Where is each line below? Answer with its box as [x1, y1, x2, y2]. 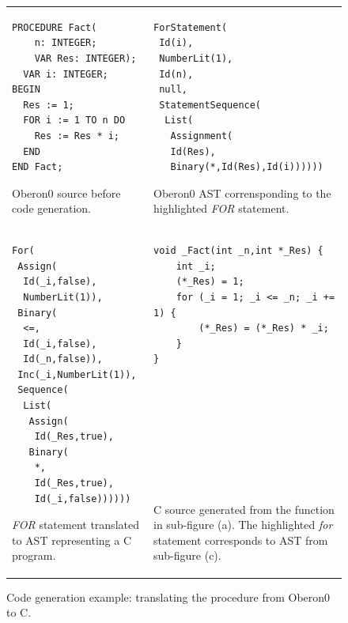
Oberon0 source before [12, 184, 121, 201]
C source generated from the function [153, 500, 335, 517]
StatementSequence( [159, 99, 262, 111]
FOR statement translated [12, 516, 139, 533]
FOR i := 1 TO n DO [23, 115, 126, 126]
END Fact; [12, 161, 63, 173]
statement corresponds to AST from [153, 531, 328, 548]
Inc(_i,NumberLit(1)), [17, 368, 137, 380]
